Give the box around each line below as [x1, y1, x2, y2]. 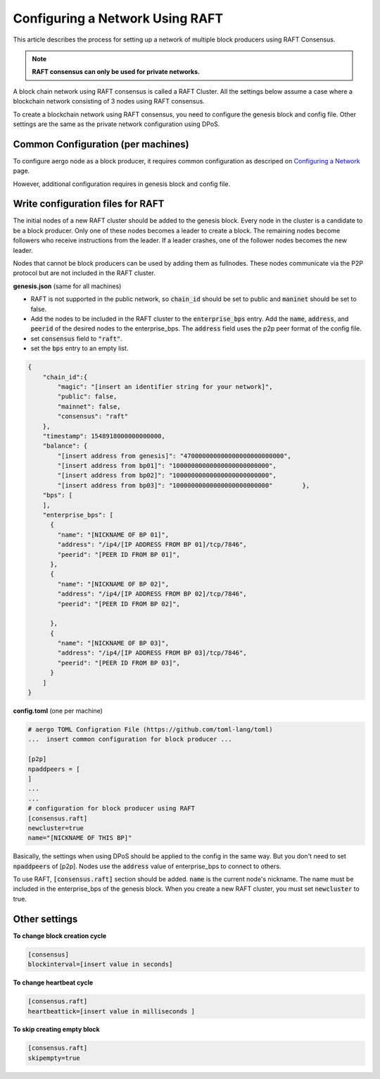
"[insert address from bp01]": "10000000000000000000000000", [57, 462, 277, 470]
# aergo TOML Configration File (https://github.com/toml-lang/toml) [27, 726, 273, 734]
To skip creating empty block [13, 1025, 100, 1034]
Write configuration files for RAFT [13, 198, 165, 210]
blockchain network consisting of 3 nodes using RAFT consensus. [13, 97, 205, 106]
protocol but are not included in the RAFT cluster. [13, 269, 156, 278]
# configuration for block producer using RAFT [27, 804, 195, 813]
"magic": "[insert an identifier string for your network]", [57, 383, 273, 390]
